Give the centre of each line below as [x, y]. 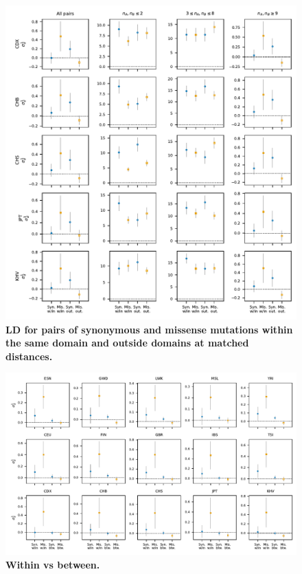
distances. [29, 356]
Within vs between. [53, 564]
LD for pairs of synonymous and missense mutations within [149, 329]
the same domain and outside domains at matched [127, 343]
